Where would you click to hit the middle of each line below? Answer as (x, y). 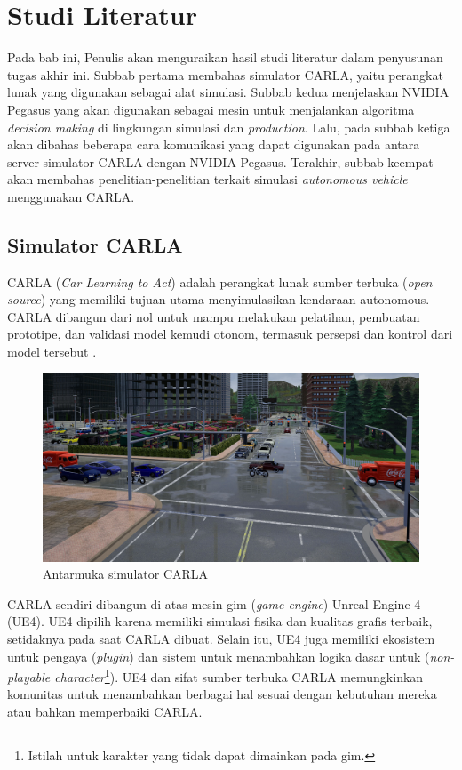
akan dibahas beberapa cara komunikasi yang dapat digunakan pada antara (214, 144)
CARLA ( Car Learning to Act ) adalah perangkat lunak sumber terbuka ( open (220, 281)
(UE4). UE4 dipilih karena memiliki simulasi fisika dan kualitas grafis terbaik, (220, 621)
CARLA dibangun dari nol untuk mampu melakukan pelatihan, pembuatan (214, 316)
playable (29, 676)
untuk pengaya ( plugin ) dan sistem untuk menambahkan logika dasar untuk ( (219, 656)
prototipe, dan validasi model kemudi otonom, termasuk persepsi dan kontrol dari (230, 334)
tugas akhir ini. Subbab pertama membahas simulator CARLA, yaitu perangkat (225, 74)
